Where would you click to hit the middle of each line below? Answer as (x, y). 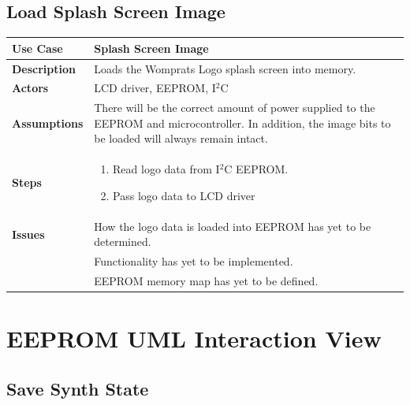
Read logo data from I (166, 169)
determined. (123, 242)
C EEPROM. (256, 169)
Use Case (37, 48)
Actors (30, 88)
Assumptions (48, 123)
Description (44, 68)
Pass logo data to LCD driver (184, 195)
